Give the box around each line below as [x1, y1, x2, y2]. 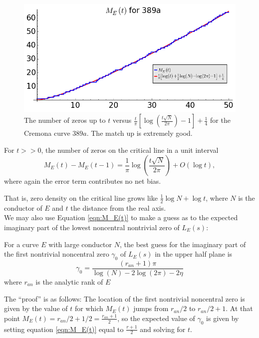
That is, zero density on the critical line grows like [4, 192, 158, 203]
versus [112, 115, 132, 125]
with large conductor [48, 239, 112, 249]
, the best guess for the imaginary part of [119, 239, 246, 249]
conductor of [4, 202, 42, 213]
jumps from [133, 303, 169, 314]
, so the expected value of [117, 313, 195, 323]
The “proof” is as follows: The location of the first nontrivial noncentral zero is [4, 293, 245, 304]
